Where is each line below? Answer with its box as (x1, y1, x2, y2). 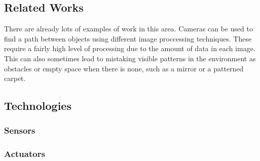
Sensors (4, 124, 35, 137)
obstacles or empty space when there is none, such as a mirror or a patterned (4, 63, 244, 73)
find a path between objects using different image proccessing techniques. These (4, 33, 252, 44)
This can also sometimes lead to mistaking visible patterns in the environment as (4, 53, 256, 63)
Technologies (4, 98, 71, 113)
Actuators (4, 147, 45, 160)
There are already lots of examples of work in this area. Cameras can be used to (4, 23, 253, 34)
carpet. (4, 73, 26, 84)
